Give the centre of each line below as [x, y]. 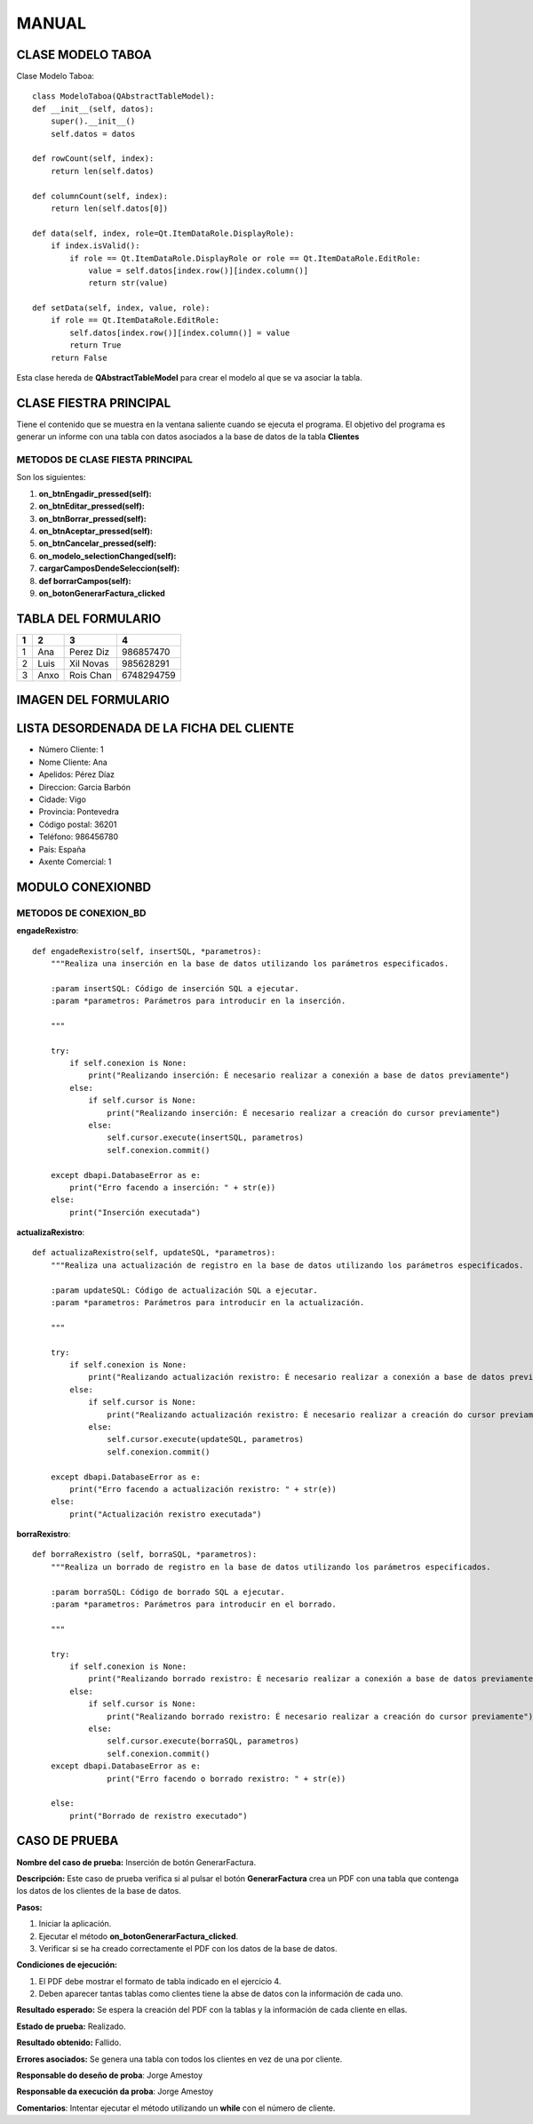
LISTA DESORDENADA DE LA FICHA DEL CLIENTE [155, 729]
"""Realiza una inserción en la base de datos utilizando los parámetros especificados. [250, 963]
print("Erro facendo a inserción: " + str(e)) [173, 1187]
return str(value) [128, 283]
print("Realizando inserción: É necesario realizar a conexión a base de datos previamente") [299, 1075]
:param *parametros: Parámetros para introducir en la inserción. [198, 1001]
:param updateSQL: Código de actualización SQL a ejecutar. [184, 1290]
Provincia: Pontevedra [79, 812]
